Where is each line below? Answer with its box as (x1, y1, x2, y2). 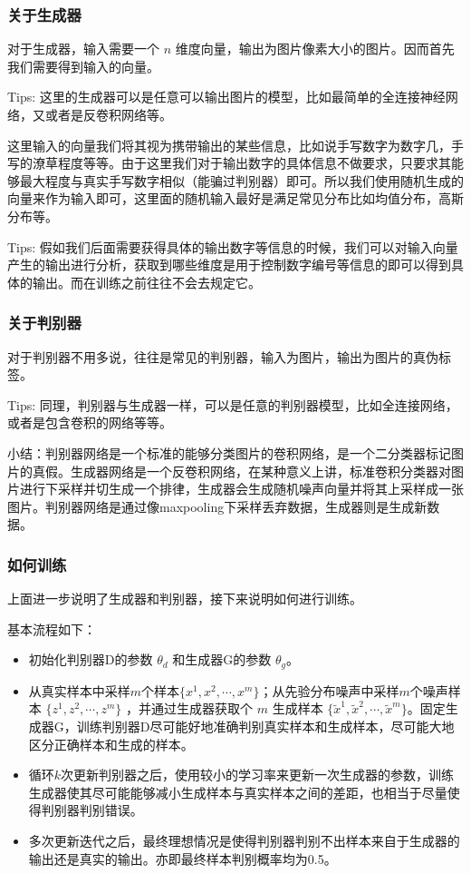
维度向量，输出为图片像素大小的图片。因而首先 (175, 39, 455, 58)
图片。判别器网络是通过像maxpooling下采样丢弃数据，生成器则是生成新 (7, 496, 428, 516)
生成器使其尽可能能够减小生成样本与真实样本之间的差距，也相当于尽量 (28, 782, 447, 801)
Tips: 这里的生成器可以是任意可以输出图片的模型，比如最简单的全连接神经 (7, 87, 446, 106)
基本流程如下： (7, 619, 96, 638)
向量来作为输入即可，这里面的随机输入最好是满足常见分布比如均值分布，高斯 (7, 189, 464, 208)
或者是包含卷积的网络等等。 (7, 413, 172, 432)
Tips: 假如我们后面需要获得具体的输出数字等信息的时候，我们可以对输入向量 (7, 237, 458, 256)
